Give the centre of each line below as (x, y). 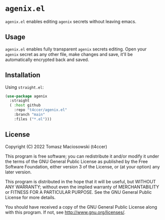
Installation (23, 75)
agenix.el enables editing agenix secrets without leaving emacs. (71, 21)
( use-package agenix (26, 96)
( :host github (25, 106)
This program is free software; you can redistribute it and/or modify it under (82, 156)
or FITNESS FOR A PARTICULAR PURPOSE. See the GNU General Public (79, 192)
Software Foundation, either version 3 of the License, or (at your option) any (82, 166)
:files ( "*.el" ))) (33, 119)
